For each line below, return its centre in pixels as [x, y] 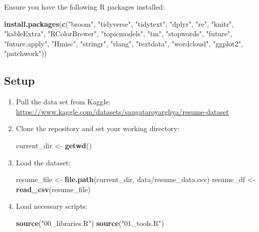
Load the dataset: [43, 162]
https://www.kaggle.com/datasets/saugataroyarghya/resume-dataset [122, 111]
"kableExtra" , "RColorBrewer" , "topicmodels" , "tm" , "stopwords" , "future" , [118, 34]
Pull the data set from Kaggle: [63, 102]
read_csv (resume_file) [53, 189]
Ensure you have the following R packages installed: [84, 7]
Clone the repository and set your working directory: [98, 128]
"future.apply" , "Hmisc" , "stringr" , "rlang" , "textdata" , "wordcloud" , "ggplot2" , [124, 43]
